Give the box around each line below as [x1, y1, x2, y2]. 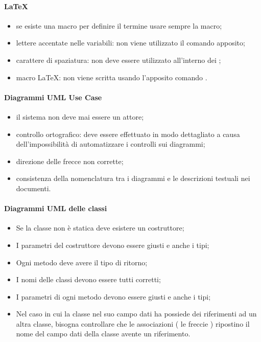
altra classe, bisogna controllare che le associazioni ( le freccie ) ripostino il [16, 318, 250, 329]
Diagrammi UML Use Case [4, 92, 102, 102]
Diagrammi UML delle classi [4, 203, 107, 214]
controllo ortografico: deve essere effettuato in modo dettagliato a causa [16, 128, 240, 139]
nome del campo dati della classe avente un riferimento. [16, 328, 191, 339]
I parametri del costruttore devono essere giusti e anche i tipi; [16, 239, 209, 250]
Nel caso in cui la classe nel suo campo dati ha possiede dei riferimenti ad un [16, 308, 257, 319]
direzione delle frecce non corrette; [16, 155, 124, 166]
